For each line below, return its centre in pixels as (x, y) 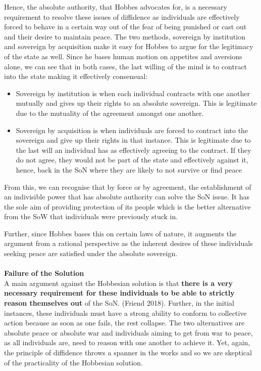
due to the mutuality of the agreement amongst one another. (110, 113)
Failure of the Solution (44, 273)
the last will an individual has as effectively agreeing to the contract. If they (134, 150)
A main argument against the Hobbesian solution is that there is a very (119, 283)
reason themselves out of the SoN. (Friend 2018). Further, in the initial (119, 303)
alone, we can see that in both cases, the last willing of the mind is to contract (126, 66)
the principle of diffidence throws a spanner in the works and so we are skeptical (128, 352)
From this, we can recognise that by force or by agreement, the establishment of (128, 187)
